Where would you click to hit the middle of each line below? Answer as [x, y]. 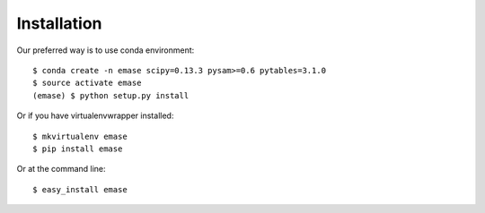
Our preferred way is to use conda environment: [106, 50]
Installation [59, 23]
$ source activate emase [87, 83]
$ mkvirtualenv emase [80, 136]
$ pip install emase [78, 149]
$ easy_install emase [80, 189]
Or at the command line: [62, 169]
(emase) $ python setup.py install [111, 95]
